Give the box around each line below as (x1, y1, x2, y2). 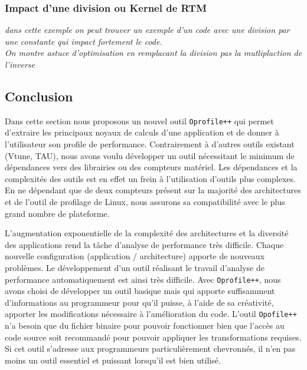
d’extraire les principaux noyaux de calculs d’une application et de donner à (5, 126, 279, 138)
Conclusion (5, 87, 73, 105)
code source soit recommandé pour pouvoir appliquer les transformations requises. (5, 331, 302, 343)
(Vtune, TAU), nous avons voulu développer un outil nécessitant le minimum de (5, 149, 295, 161)
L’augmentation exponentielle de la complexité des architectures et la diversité (5, 227, 289, 239)
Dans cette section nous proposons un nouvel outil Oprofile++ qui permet (5, 114, 274, 127)
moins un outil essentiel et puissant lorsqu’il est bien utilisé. (5, 354, 221, 366)
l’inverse (5, 58, 35, 70)
